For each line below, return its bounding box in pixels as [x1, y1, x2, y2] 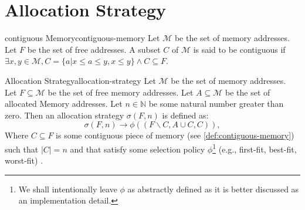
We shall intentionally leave [18, 182, 117, 195]
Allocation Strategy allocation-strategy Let [5, 74, 156, 86]
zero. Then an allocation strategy [5, 109, 124, 121]
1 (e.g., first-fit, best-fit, [212, 141, 297, 155]
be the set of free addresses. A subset [27, 43, 161, 55]
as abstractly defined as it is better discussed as [127, 182, 299, 195]
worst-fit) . [5, 154, 43, 167]
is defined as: [162, 109, 209, 121]
